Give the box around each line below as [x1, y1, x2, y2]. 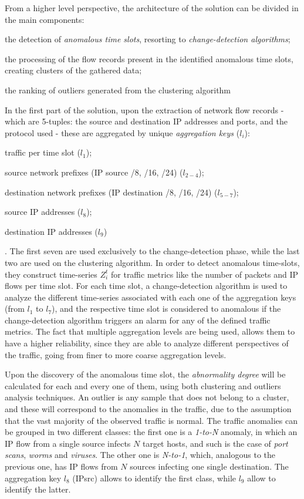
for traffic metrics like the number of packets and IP [111, 268, 298, 280]
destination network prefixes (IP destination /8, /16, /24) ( [5, 186, 218, 198]
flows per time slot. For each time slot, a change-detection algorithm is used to [5, 279, 288, 292]
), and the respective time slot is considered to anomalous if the [52, 302, 281, 315]
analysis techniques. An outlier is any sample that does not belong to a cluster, [5, 391, 289, 403]
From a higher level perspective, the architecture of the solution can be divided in [5, 2, 299, 14]
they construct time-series [5, 268, 97, 280]
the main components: [5, 13, 85, 25]
